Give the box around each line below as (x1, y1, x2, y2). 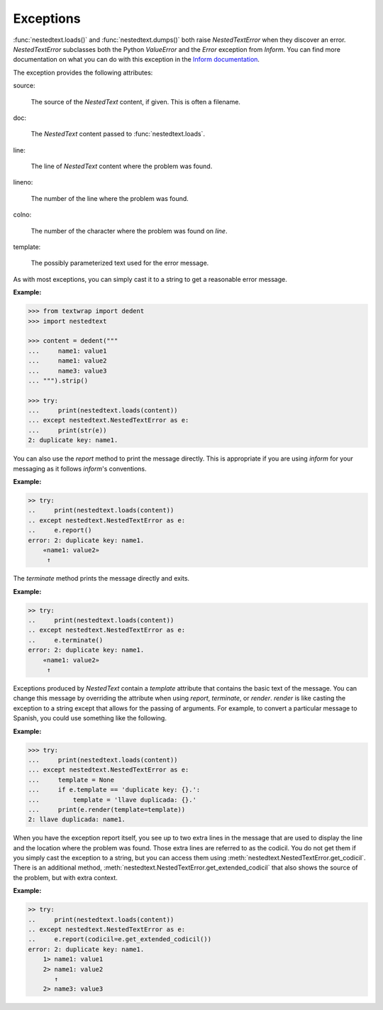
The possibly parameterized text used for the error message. (30, 259, 209, 268)
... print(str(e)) (28, 426, 107, 434)
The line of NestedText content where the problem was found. (30, 162, 213, 170)
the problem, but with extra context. (13, 873, 118, 882)
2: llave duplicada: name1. (28, 816, 126, 823)
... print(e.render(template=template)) (28, 806, 186, 813)
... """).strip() (28, 376, 89, 385)
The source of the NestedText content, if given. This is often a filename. (30, 97, 241, 106)
